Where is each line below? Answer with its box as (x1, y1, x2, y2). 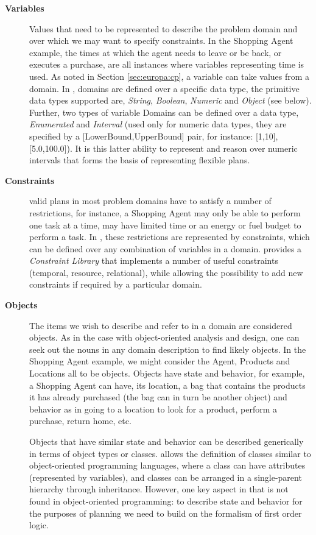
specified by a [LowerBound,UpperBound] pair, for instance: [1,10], (29, 129, 278, 142)
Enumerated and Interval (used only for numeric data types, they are (29, 118, 287, 130)
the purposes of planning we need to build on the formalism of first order (29, 506, 302, 519)
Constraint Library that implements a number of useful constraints (29, 254, 278, 267)
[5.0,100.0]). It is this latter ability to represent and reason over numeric (29, 141, 298, 154)
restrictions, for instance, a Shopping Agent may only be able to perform (29, 206, 301, 219)
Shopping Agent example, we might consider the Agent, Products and (29, 355, 290, 367)
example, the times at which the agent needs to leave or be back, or (29, 46, 282, 58)
